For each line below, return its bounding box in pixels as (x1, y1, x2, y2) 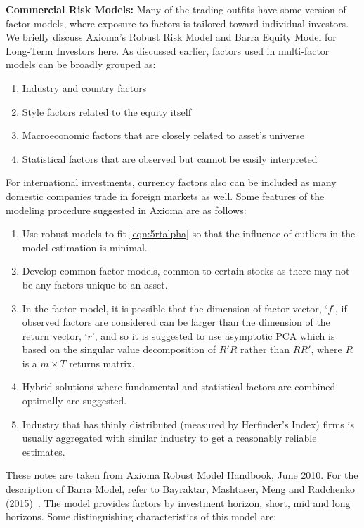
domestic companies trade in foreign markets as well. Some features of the (6, 188, 325, 203)
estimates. (22, 444, 65, 458)
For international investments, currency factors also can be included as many (6, 175, 337, 190)
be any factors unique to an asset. (22, 277, 168, 291)
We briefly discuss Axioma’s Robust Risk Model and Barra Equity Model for (6, 29, 337, 44)
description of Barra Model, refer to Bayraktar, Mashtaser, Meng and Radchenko (6, 482, 355, 496)
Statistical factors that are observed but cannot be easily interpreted (22, 151, 318, 166)
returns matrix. (69, 355, 135, 370)
